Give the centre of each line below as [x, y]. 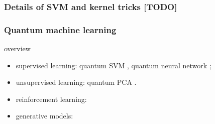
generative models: [44, 116]
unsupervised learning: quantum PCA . [76, 82]
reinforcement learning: [51, 99]
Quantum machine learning [60, 29]
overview [17, 48]
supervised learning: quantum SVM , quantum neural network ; [114, 65]
